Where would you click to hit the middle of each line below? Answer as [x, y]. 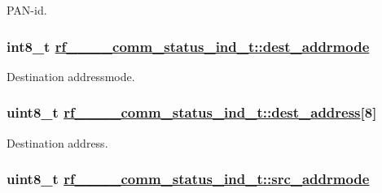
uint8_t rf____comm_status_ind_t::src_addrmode [188, 179]
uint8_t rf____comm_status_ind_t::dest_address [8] [192, 112]
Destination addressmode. [71, 76]
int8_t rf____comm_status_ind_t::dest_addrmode [188, 46]
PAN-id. [27, 10]
